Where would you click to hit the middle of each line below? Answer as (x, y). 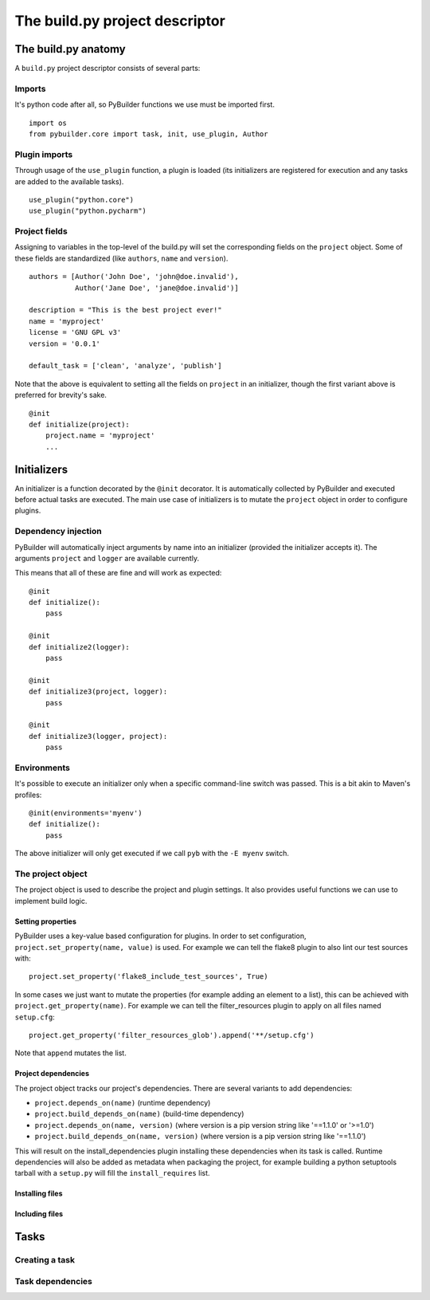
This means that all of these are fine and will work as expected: (118, 573)
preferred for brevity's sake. (61, 395)
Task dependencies (54, 1281)
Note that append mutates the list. (70, 1053)
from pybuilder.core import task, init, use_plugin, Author (149, 134)
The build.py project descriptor (120, 21)
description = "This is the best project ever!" (125, 310)
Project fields (41, 231)
